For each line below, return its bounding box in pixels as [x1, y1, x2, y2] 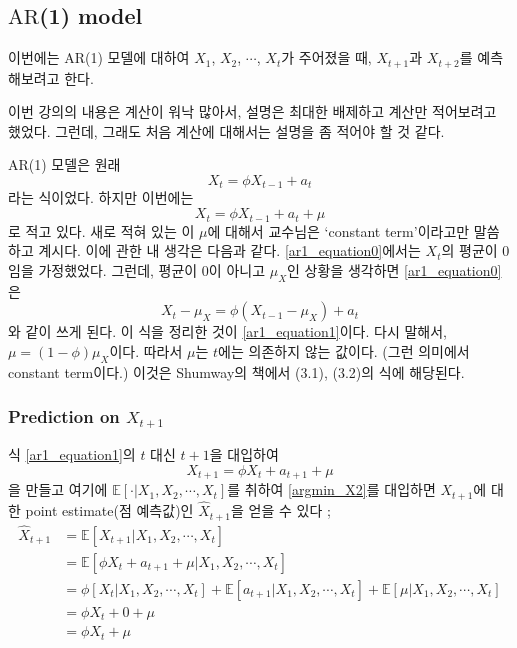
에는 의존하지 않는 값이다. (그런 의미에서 [218, 340, 470, 361]
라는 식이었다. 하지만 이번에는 [8, 187, 194, 208]
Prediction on [8, 404, 120, 429]
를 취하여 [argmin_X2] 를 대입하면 [227, 479, 436, 500]
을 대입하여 [209, 444, 279, 465]
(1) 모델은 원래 [28, 154, 121, 175]
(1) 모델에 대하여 [85, 47, 190, 68]
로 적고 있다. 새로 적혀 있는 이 [8, 220, 195, 241]
